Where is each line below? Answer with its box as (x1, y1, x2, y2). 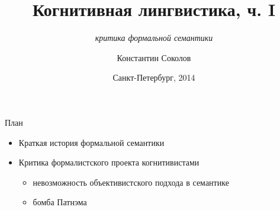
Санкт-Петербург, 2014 (112, 71, 195, 84)
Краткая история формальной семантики (18, 136, 165, 148)
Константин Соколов (117, 51, 191, 63)
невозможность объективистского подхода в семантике (33, 176, 229, 188)
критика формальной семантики (95, 31, 213, 44)
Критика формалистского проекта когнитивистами (18, 156, 199, 168)
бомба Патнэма (33, 196, 87, 208)
